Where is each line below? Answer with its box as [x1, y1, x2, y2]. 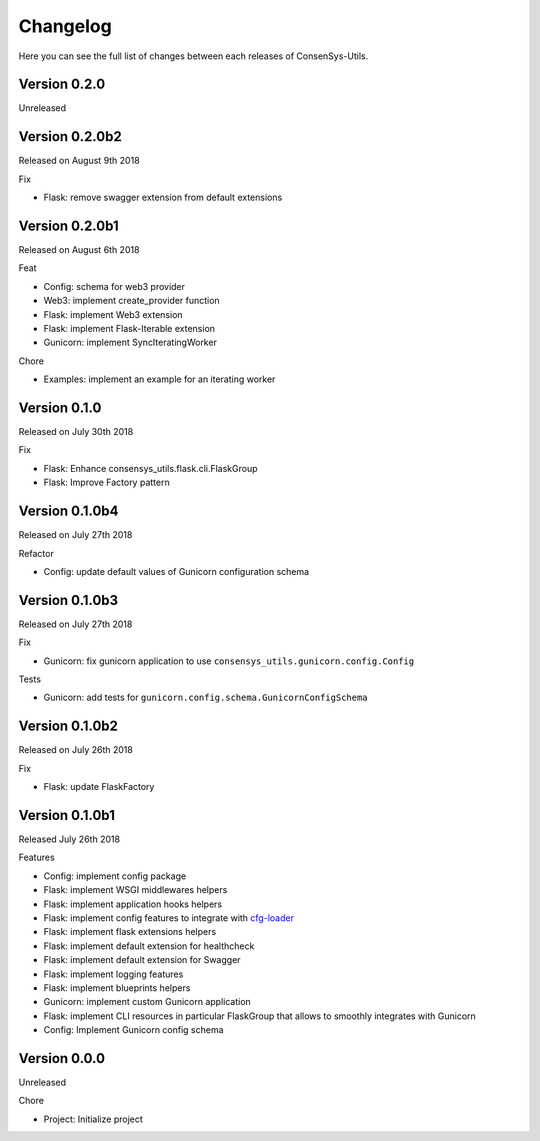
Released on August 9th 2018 [18, 155, 140, 167]
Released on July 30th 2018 [18, 426, 134, 438]
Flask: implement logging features [43, 968, 184, 980]
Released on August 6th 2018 [18, 244, 140, 256]
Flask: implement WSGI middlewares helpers [43, 884, 228, 896]
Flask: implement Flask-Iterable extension [43, 323, 215, 334]
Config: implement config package [43, 870, 187, 882]
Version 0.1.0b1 [18, 806, 115, 824]
